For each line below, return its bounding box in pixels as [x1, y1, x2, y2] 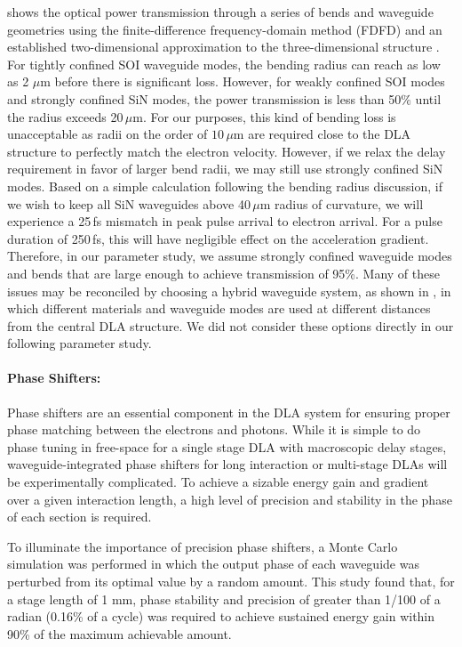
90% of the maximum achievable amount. [7, 624, 232, 643]
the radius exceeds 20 [7, 107, 123, 125]
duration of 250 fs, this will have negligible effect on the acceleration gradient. [7, 229, 429, 247]
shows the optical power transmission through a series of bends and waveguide [7, 3, 434, 20]
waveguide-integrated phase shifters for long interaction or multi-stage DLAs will [7, 455, 448, 473]
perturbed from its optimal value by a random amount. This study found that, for [7, 572, 455, 591]
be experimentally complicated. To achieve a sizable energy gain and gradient [7, 473, 429, 491]
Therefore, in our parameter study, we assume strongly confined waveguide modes [7, 247, 452, 265]
